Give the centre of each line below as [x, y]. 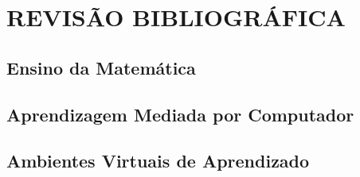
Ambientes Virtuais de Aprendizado [158, 161]
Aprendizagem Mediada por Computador [180, 114]
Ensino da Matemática [101, 67]
